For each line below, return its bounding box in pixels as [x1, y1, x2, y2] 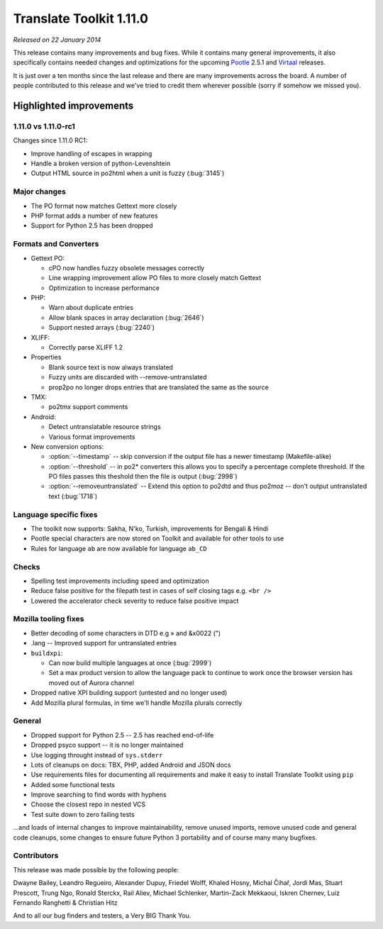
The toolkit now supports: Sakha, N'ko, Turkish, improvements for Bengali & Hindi [30, 525, 269, 533]
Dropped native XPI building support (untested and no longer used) [30, 689, 228, 697]
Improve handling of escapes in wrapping [30, 149, 152, 157]
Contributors [13, 851, 59, 861]
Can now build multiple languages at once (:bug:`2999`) [48, 659, 212, 667]
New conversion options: [30, 442, 104, 450]
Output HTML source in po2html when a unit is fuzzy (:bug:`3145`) [30, 169, 225, 177]
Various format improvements [48, 433, 135, 441]
